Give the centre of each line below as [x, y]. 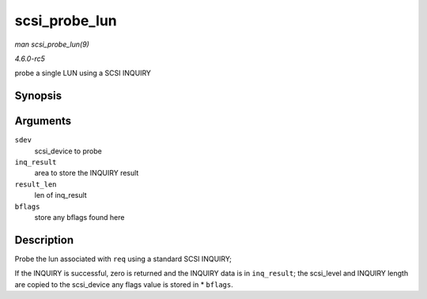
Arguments [43, 121]
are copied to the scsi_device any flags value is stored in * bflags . [124, 284]
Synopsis [38, 96]
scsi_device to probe [68, 151]
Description [44, 240]
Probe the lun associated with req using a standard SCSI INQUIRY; [123, 259]
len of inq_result [60, 195]
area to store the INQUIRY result [87, 173]
